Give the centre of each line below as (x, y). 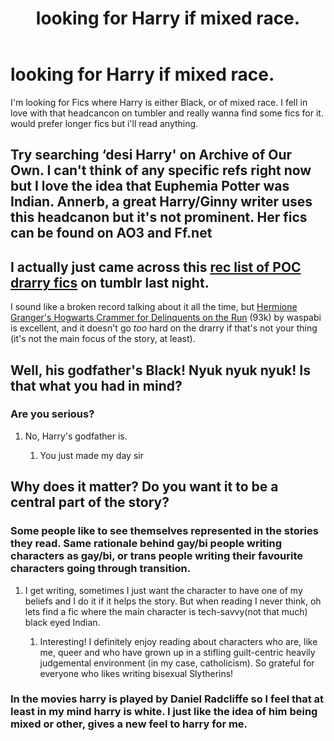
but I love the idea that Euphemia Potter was (150, 186)
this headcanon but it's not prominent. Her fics (159, 217)
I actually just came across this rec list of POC (156, 267)
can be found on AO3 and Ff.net (111, 233)
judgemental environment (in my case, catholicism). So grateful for (177, 663)
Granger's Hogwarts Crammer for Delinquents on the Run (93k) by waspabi (166, 318)
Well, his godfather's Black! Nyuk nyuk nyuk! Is (160, 370)
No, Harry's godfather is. (76, 436)
